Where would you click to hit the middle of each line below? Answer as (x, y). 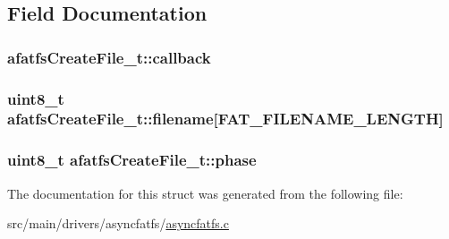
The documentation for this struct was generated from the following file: (205, 193)
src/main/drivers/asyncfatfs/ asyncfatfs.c (118, 223)
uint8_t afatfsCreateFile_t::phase (132, 160)
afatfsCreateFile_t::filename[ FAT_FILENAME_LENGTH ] (225, 119)
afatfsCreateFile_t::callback (109, 57)
